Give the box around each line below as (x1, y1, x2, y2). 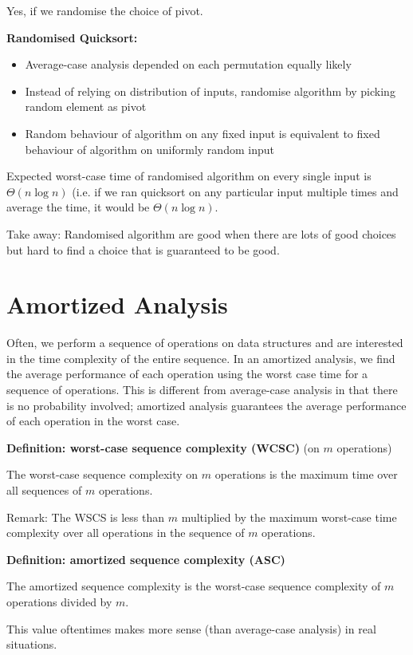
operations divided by (6, 593, 112, 610)
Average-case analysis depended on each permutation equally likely (25, 56, 352, 73)
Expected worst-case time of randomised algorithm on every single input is (6, 168, 372, 184)
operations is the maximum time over (214, 466, 398, 483)
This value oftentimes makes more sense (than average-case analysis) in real (6, 620, 376, 637)
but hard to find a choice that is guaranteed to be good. (6, 241, 280, 258)
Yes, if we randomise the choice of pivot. (6, 2, 203, 18)
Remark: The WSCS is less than (6, 508, 165, 525)
